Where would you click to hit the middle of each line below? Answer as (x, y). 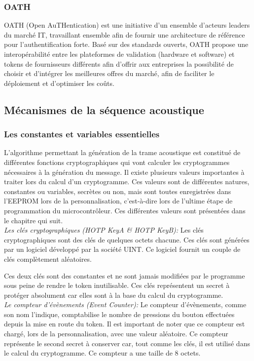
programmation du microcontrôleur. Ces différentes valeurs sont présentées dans (125, 210)
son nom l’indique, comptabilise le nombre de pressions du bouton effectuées (119, 314)
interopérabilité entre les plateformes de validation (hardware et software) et (119, 54)
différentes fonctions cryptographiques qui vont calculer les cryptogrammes (117, 162)
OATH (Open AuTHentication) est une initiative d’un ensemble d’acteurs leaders (127, 25)
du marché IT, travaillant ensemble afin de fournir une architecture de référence (125, 34)
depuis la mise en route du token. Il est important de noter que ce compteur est (125, 324)
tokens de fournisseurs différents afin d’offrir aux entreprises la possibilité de (119, 63)
